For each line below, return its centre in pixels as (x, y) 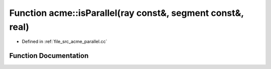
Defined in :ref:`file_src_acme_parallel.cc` (64, 42)
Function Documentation (49, 56)
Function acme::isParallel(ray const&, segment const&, (126, 13)
